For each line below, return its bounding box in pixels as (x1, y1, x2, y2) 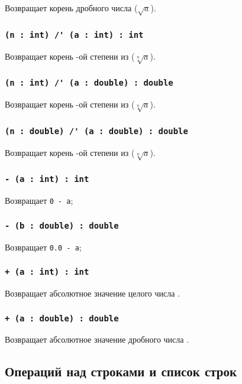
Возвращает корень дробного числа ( (5, 2, 138, 14)
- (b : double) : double (5, 220, 119, 230)
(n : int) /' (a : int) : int (5, 30, 144, 40)
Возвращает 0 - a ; (5, 194, 73, 207)
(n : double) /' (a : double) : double (5, 126, 188, 136)
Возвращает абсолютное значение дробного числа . (5, 333, 189, 346)
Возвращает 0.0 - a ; (5, 240, 82, 253)
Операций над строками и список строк (5, 362, 237, 380)
